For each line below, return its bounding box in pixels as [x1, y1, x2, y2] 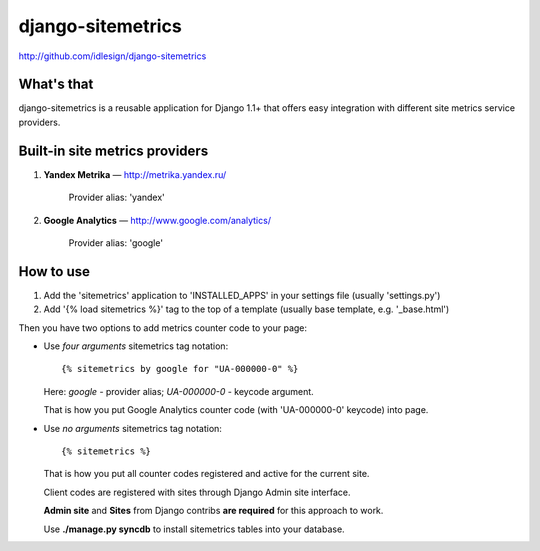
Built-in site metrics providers [18, 142, 209, 159]
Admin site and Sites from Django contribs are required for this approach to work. [43, 505, 384, 517]
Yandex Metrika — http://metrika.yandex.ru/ [43, 168, 227, 180]
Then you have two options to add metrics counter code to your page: [18, 321, 308, 334]
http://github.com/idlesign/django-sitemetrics [18, 50, 207, 62]
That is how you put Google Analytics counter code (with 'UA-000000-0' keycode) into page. [43, 404, 429, 416]
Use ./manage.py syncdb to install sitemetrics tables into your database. [43, 523, 345, 535]
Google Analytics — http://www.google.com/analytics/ [43, 214, 272, 226]
